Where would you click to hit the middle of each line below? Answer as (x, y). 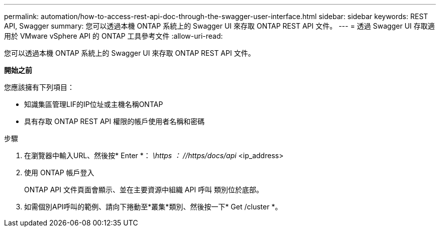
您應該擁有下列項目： (39, 87)
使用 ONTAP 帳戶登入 (59, 172)
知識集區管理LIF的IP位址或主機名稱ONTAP (94, 104)
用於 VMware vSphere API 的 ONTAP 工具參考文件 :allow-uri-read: (114, 36)
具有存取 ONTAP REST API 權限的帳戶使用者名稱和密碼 (115, 121)
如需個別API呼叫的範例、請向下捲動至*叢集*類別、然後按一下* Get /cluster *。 (153, 207)
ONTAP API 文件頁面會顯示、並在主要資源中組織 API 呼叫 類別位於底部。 (144, 190)
